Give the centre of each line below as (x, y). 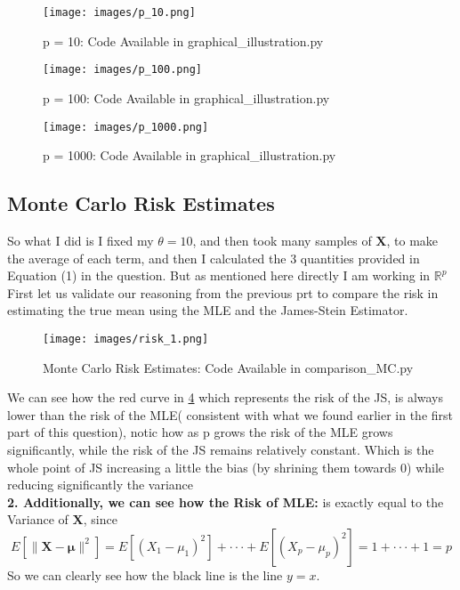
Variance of (38, 519)
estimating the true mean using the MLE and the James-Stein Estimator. (208, 310)
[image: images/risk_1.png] (126, 339)
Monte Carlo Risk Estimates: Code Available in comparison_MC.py (228, 367)
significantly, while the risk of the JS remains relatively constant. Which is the (221, 449)
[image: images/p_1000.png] (126, 127)
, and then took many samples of (282, 240)
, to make (412, 240)
